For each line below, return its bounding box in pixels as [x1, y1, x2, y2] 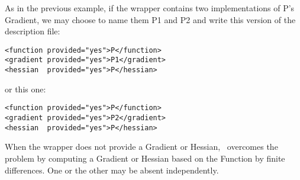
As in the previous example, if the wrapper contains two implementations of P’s [5, 2, 295, 14]
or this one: [5, 82, 46, 95]
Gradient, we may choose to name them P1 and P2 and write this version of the [5, 13, 296, 25]
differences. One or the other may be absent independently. [5, 163, 219, 176]
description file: [5, 25, 60, 37]
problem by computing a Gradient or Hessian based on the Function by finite [5, 152, 285, 164]
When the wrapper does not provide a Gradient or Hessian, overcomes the [5, 140, 278, 153]
